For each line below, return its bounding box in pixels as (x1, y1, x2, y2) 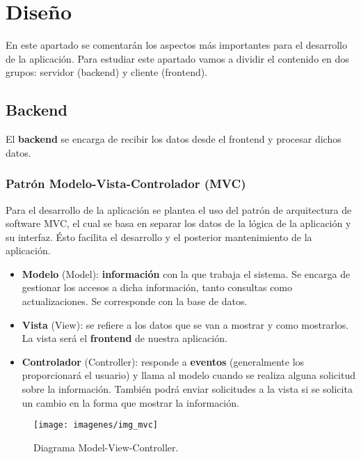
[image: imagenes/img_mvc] (33, 420, 158, 430)
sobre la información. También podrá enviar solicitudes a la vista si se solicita (22, 382, 353, 396)
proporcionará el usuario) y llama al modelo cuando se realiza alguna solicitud (22, 368, 355, 382)
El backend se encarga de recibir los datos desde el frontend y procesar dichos (6, 132, 342, 146)
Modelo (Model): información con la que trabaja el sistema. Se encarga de (22, 266, 351, 281)
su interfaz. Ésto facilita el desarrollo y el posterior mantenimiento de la (6, 229, 312, 244)
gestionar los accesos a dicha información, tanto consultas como (22, 280, 293, 295)
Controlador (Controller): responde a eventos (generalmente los (22, 354, 305, 368)
